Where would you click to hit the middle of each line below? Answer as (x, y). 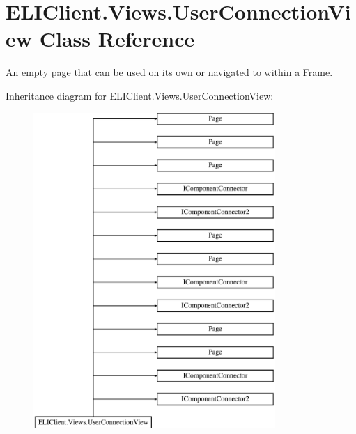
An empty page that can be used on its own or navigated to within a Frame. (169, 72)
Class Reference (117, 39)
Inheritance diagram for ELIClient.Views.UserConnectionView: (140, 95)
